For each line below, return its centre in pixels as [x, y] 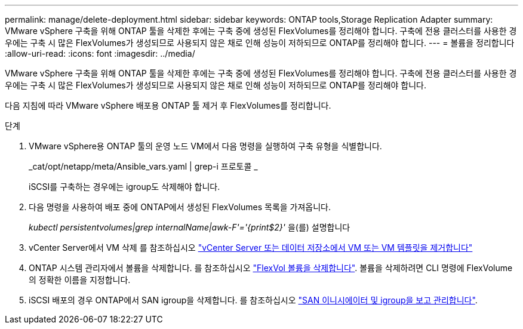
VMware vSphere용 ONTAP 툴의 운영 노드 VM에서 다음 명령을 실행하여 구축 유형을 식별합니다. [205, 146]
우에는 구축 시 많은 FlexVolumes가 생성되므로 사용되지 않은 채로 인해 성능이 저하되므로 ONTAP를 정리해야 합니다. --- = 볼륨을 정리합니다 [260, 43]
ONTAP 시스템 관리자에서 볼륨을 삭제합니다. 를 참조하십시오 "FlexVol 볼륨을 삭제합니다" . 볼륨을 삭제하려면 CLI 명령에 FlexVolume [271, 268]
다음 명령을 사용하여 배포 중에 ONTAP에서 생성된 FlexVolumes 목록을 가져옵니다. [180, 207]
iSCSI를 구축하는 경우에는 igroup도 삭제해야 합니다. [124, 187]
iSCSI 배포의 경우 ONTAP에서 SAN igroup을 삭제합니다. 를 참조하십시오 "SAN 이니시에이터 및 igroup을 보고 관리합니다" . [253, 300]
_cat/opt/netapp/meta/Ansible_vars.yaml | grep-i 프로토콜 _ [143, 166]
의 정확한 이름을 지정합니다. [80, 280]
